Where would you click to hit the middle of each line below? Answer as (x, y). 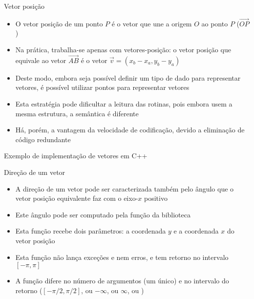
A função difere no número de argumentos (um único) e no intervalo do (122, 281)
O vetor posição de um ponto (59, 23)
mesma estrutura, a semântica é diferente (77, 113)
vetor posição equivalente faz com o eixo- (77, 198)
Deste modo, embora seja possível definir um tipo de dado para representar (128, 77)
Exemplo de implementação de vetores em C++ (76, 156)
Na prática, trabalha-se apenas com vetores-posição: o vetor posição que (123, 49)
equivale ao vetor (41, 60)
